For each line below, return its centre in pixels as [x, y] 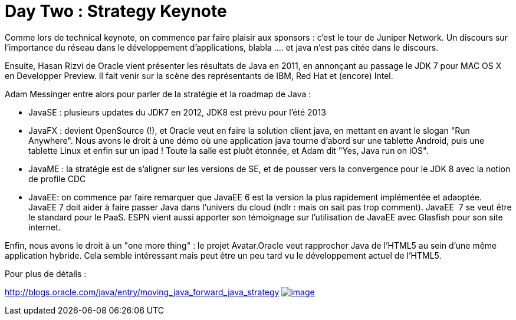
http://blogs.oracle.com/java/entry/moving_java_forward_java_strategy [142, 292]
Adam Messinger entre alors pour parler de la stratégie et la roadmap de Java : [158, 94]
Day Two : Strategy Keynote [116, 11]
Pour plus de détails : [46, 273]
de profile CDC [57, 179]
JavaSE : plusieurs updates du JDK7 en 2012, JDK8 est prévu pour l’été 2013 [177, 112]
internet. [45, 227]
